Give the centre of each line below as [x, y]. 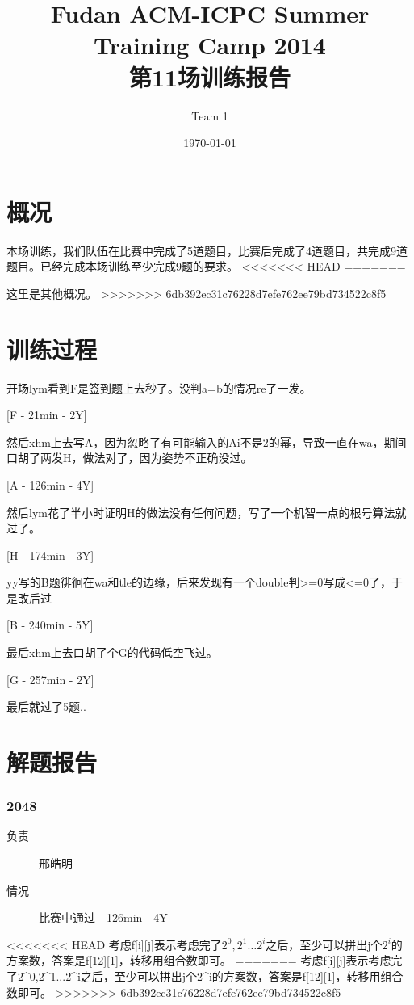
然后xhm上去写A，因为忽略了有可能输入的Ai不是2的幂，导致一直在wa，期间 [207, 442]
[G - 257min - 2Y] [50, 679]
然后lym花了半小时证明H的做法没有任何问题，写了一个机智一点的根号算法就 [207, 512]
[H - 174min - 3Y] [50, 555]
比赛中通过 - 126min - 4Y [103, 917]
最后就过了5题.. [46, 706]
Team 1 [210, 115]
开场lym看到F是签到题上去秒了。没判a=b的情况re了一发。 [159, 387]
